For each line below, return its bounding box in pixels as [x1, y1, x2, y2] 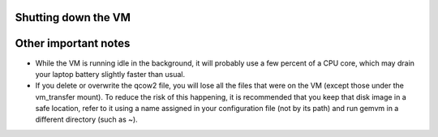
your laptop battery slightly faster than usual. [35, 69, 186, 79]
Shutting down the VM [15, 11, 131, 24]
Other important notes [15, 36, 131, 50]
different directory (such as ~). [35, 114, 138, 125]
